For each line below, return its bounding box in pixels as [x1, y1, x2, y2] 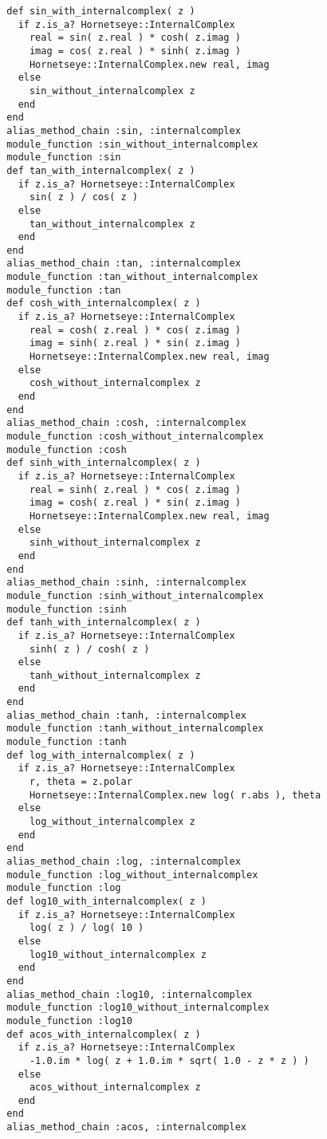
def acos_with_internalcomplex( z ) [6, 1028, 201, 1040]
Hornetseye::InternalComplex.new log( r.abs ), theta [29, 789, 321, 801]
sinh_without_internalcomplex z [29, 537, 201, 549]
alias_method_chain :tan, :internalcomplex [6, 258, 241, 270]
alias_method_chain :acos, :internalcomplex [6, 1121, 246, 1133]
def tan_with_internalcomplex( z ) [6, 164, 195, 176]
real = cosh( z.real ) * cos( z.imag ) [29, 324, 241, 336]
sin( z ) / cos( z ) [29, 191, 138, 203]
